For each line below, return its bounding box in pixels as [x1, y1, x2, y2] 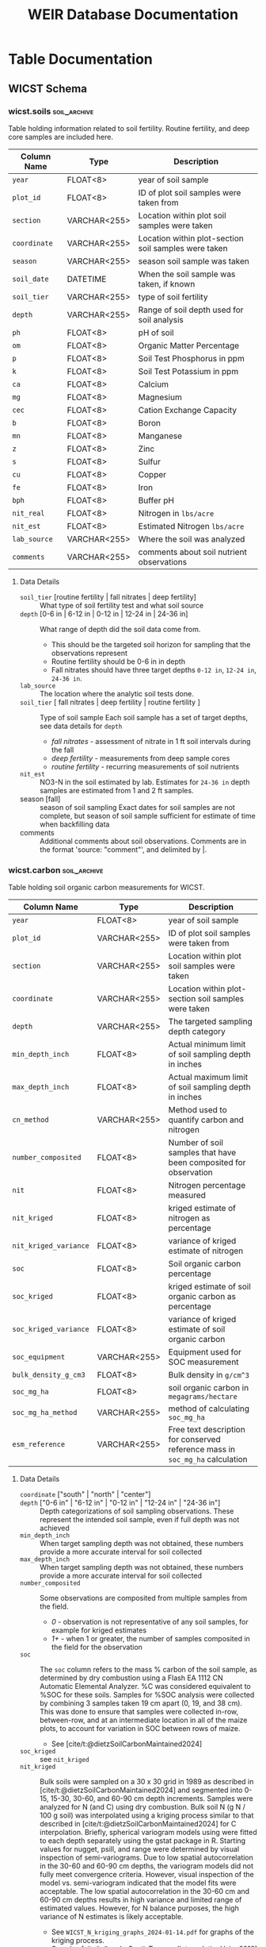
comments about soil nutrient [138, 546, 247, 557]
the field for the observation [51, 1642, 142, 1652]
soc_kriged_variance [12, 1324, 89, 1334]
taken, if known [138, 278, 196, 289]
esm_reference [12, 1440, 66, 1449]
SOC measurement [168, 1356, 239, 1367]
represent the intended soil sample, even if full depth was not [39, 1515, 240, 1525]
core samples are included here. [8, 132, 113, 141]
